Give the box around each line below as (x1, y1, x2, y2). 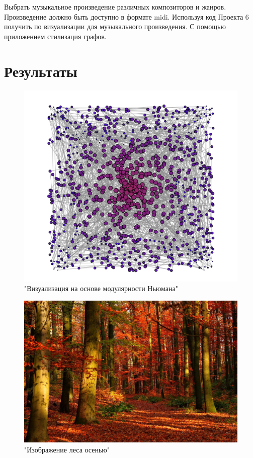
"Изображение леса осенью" (24, 444, 110, 454)
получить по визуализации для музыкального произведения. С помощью (4, 21, 226, 32)
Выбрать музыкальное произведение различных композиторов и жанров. (4, 2, 226, 12)
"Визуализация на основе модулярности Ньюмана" (24, 283, 178, 294)
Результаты (4, 60, 77, 81)
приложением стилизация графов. (4, 31, 107, 41)
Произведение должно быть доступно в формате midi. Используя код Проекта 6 (4, 11, 249, 22)
